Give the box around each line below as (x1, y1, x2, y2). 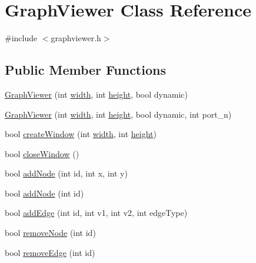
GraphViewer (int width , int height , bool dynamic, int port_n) (5, 108, 232, 120)
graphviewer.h (51, 32, 101, 44)
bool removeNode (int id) (5, 227, 96, 239)
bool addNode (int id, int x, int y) (5, 167, 128, 179)
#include (5, 32, 38, 44)
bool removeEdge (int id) (5, 246, 95, 258)
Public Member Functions (5, 61, 166, 79)
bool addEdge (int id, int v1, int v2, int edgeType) (5, 207, 188, 219)
